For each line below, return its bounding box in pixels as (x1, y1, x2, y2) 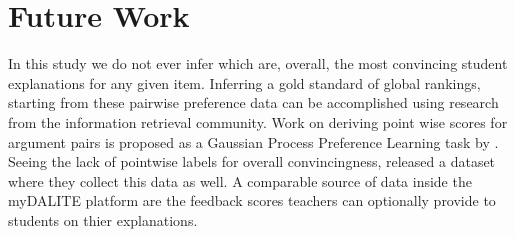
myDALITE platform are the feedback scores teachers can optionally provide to (8, 190, 496, 211)
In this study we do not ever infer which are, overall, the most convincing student (8, 53, 508, 74)
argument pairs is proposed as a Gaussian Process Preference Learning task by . (8, 131, 499, 152)
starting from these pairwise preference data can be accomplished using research (8, 92, 499, 113)
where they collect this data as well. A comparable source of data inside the (8, 170, 472, 191)
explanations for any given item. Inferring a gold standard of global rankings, (8, 72, 481, 93)
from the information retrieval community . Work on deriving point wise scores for (8, 111, 508, 132)
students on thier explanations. (8, 209, 198, 230)
